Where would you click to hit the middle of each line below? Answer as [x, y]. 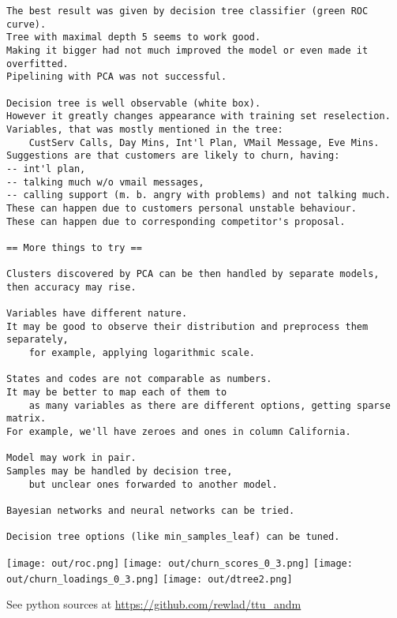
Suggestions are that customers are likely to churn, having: [173, 156]
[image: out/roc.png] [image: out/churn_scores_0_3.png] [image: [180, 563]
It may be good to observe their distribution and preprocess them [187, 326]
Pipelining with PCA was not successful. [117, 77]
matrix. [26, 419]
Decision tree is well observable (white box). [134, 103]
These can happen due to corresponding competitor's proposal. [176, 221]
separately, [37, 340]
